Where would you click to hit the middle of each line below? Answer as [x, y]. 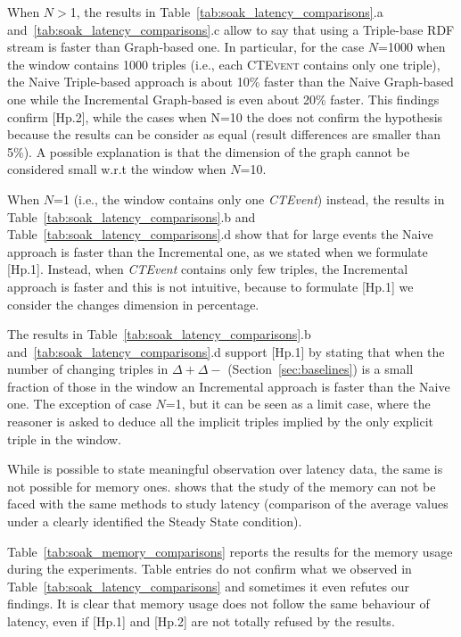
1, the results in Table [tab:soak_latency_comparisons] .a [226, 12]
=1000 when [412, 47]
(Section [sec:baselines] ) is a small [321, 369]
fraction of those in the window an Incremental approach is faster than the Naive [229, 386]
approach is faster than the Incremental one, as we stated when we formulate [218, 251]
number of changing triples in [88, 369]
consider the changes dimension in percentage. [133, 304]
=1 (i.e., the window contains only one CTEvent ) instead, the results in [249, 199]
